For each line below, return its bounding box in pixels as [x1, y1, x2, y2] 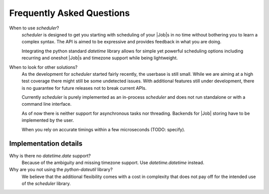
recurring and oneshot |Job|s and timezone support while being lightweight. [21, 55, 178, 61]
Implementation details [9, 140, 83, 148]
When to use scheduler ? [9, 25, 59, 31]
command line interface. [21, 101, 72, 107]
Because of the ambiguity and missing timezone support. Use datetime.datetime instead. [21, 160, 204, 166]
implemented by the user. [21, 117, 74, 123]
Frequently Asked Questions [9, 7, 130, 18]
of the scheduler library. [21, 181, 71, 187]
